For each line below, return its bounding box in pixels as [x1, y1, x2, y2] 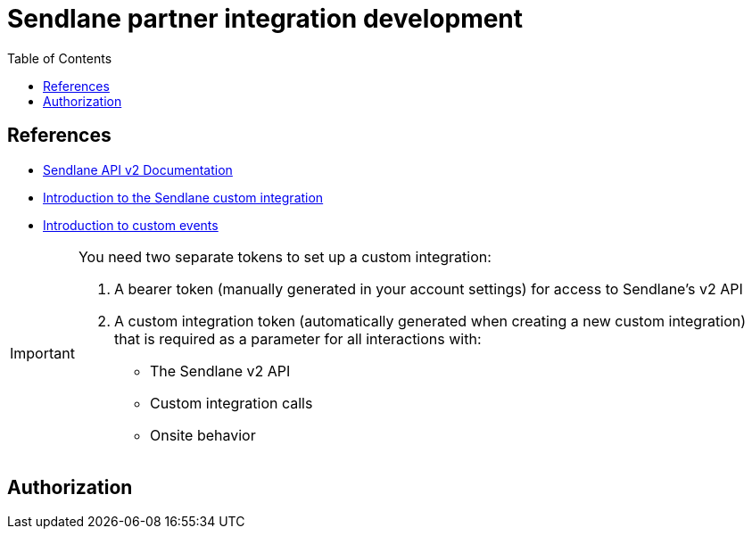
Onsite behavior [149, 425, 256, 444]
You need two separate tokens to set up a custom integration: [78, 247, 492, 266]
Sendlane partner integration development [7, 4, 524, 34]
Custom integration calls [149, 393, 313, 412]
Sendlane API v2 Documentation [43, 161, 233, 177]
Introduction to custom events [43, 217, 219, 233]
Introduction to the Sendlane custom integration [43, 189, 324, 205]
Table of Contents [7, 50, 112, 66]
